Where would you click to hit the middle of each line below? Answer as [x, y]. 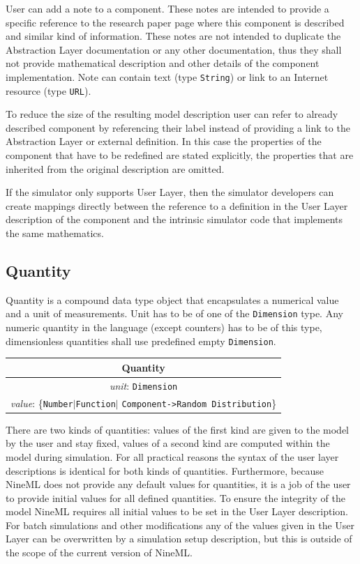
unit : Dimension [143, 385]
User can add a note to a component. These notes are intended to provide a [167, 8]
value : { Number [42, 403]
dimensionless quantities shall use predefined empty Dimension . [141, 341]
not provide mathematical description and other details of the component [163, 63]
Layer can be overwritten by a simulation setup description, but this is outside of [179, 539]
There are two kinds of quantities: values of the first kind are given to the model [178, 429]
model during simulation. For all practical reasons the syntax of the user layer [172, 456]
